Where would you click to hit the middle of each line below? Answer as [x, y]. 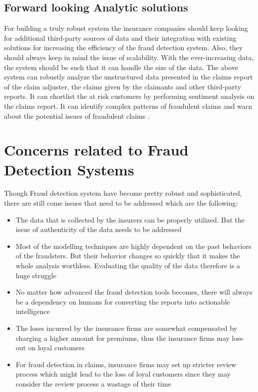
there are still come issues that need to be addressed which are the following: [121, 203]
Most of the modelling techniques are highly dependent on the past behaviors [133, 246]
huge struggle [36, 275]
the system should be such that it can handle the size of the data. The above [121, 67]
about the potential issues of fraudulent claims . [77, 116]
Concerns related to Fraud [96, 150]
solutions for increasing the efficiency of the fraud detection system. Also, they [124, 47]
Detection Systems [69, 169]
